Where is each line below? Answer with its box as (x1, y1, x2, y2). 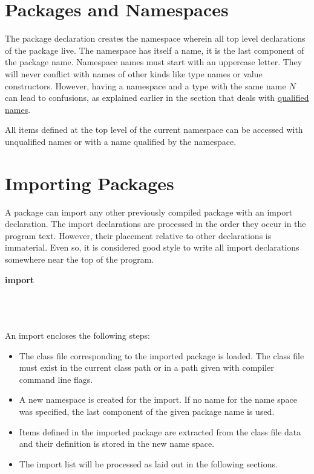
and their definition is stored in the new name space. (19, 437, 215, 450)
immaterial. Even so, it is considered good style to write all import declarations (5, 241, 299, 254)
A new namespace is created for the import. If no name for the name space (19, 393, 298, 406)
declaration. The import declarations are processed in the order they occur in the (5, 217, 306, 230)
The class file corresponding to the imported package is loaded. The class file (19, 349, 304, 362)
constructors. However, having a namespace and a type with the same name (5, 79, 286, 92)
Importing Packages (5, 170, 174, 195)
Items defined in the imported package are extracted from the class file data (19, 425, 301, 438)
